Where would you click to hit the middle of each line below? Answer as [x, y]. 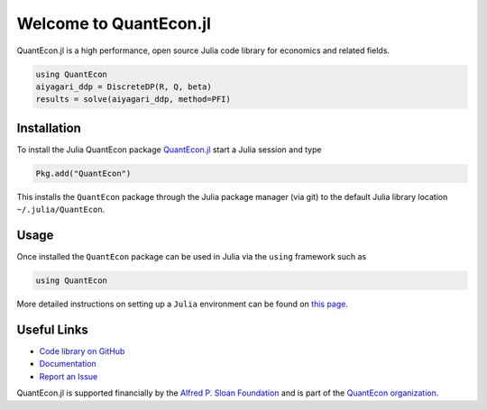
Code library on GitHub [82, 351]
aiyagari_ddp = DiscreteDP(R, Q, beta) [124, 87]
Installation [49, 128]
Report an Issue [69, 376]
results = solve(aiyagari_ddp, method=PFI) [133, 100]
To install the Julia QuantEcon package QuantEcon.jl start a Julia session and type [169, 150]
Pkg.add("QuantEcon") [83, 173]
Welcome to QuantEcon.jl [114, 23]
